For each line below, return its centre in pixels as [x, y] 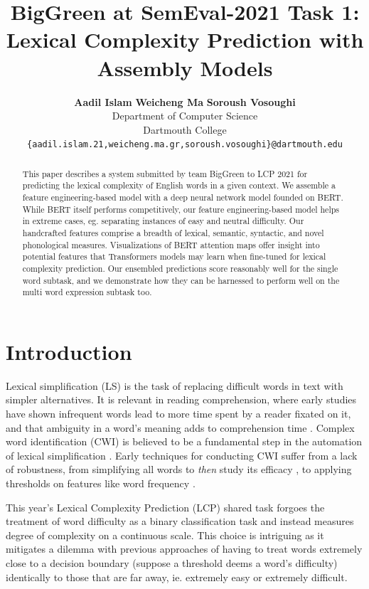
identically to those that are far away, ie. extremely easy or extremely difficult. [177, 577]
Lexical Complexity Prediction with [185, 39]
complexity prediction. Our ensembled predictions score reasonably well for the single [180, 268]
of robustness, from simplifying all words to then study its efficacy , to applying [179, 469]
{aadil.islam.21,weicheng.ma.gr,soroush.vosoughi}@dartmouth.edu [185, 145]
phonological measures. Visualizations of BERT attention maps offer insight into [171, 244]
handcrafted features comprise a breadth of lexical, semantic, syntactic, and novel [173, 233]
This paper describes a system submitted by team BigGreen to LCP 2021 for [165, 173]
